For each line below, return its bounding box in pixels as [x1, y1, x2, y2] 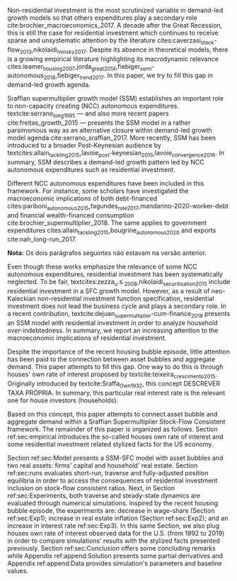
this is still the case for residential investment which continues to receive [7, 28, 219, 37]
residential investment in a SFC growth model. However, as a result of [7, 287, 210, 295]
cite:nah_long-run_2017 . [7, 235, 76, 244]
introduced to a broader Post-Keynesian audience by [7, 141, 161, 150]
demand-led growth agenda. [7, 81, 91, 89]
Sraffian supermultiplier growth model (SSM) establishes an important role [7, 94, 224, 103]
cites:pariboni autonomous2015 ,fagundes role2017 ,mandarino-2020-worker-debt [7, 201, 229, 212]
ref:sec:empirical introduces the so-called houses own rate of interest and [7, 432, 224, 441]
